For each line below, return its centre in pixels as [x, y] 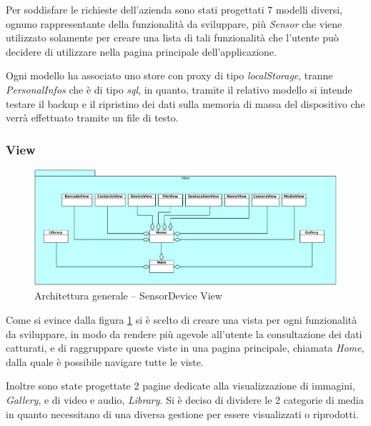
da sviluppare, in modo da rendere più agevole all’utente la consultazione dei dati [184, 333]
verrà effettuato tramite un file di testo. [92, 118]
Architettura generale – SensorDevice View [128, 296]
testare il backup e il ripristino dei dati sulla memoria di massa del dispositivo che [185, 103]
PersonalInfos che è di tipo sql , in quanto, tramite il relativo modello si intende [179, 89]
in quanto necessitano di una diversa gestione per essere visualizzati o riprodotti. [182, 413]
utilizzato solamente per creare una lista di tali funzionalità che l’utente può [172, 38]
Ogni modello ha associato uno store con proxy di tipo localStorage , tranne [169, 75]
